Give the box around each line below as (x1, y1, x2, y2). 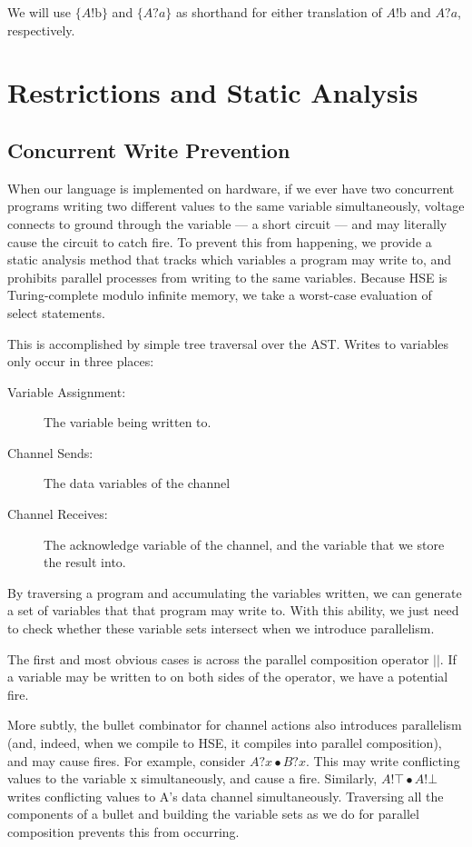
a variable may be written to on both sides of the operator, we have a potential (7, 667, 448, 686)
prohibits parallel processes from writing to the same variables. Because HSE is (7, 267, 447, 286)
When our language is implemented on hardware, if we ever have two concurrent (7, 178, 455, 197)
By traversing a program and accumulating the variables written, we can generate (7, 583, 462, 602)
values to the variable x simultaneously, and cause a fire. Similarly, (7, 769, 378, 788)
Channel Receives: (7, 504, 108, 523)
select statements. (7, 303, 105, 322)
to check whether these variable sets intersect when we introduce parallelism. (7, 619, 435, 638)
